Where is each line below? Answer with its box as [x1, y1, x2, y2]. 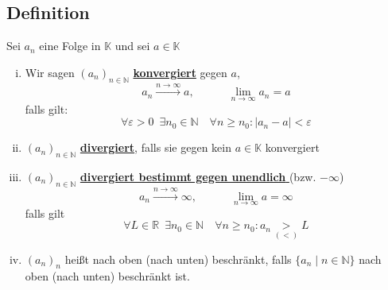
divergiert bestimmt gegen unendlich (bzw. [80, 168, 316, 184]
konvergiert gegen [133, 64, 227, 80]
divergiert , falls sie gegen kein [80, 139, 231, 156]
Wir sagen [25, 64, 75, 80]
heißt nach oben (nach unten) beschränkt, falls [64, 250, 292, 267]
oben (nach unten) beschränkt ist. [25, 268, 190, 284]
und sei [114, 37, 150, 54]
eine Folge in [39, 37, 101, 54]
